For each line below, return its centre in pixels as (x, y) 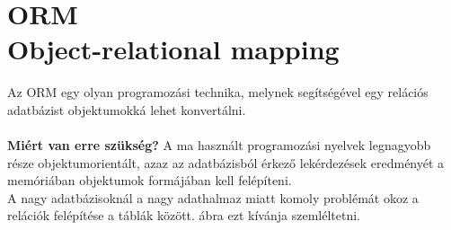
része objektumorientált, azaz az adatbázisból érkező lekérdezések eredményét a (226, 162)
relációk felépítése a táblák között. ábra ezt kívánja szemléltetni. (184, 215)
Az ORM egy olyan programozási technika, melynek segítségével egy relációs (218, 92)
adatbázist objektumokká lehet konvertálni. (127, 109)
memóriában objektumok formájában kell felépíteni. (150, 180)
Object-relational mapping (173, 49)
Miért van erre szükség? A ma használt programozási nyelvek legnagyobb (219, 145)
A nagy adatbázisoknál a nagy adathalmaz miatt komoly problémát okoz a (213, 197)
